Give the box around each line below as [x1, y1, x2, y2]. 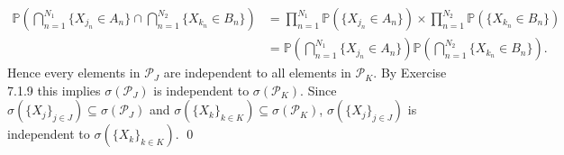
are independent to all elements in [163, 63, 351, 82]
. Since [300, 80, 337, 99]
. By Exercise [373, 63, 447, 82]
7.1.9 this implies [7, 80, 101, 99]
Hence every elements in [7, 63, 141, 82]
